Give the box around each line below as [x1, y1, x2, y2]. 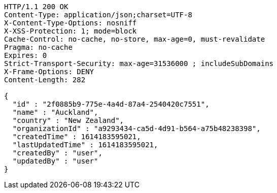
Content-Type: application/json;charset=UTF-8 [4, 11, 192, 19]
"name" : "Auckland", [12, 108, 98, 116]
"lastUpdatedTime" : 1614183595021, [12, 141, 158, 149]
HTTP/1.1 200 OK [4, 3, 68, 11]
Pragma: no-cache [4, 43, 73, 51]
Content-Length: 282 [4, 76, 86, 84]
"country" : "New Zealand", [12, 116, 124, 124]
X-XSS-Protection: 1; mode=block [4, 27, 137, 35]
